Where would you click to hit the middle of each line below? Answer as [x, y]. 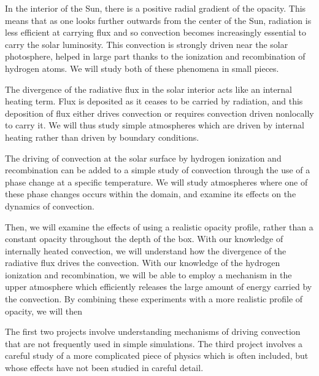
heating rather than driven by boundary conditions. [102, 137]
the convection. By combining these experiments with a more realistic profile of [154, 299]
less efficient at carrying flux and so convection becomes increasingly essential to [156, 32]
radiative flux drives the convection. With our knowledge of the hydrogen [143, 263]
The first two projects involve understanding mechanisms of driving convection [153, 331]
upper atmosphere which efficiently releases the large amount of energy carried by [159, 287]
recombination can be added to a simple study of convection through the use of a [158, 170]
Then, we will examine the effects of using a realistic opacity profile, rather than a [159, 226]
